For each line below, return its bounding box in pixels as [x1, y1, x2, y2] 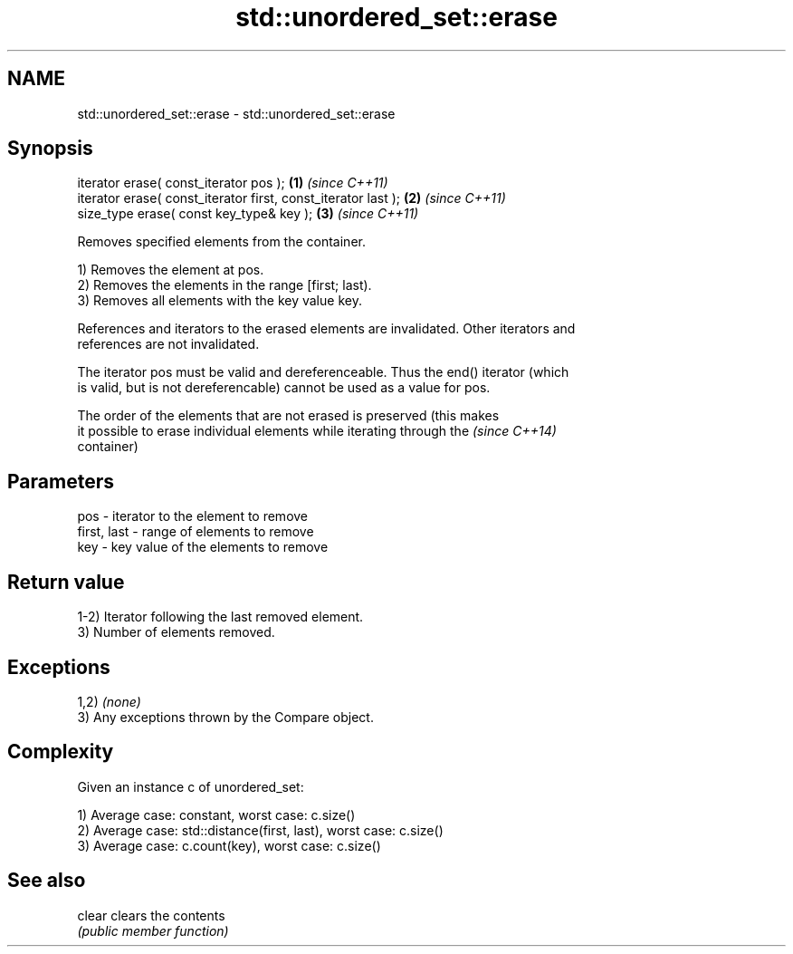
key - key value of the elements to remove [77, 539, 329, 555]
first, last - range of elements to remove [77, 524, 314, 540]
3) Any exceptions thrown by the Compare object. [77, 708, 374, 725]
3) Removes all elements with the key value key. [77, 293, 362, 309]
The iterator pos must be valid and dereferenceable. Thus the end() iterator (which [77, 364, 569, 381]
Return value [7, 570, 125, 593]
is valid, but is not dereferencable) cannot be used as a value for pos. [77, 380, 491, 396]
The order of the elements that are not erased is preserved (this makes [77, 408, 500, 424]
